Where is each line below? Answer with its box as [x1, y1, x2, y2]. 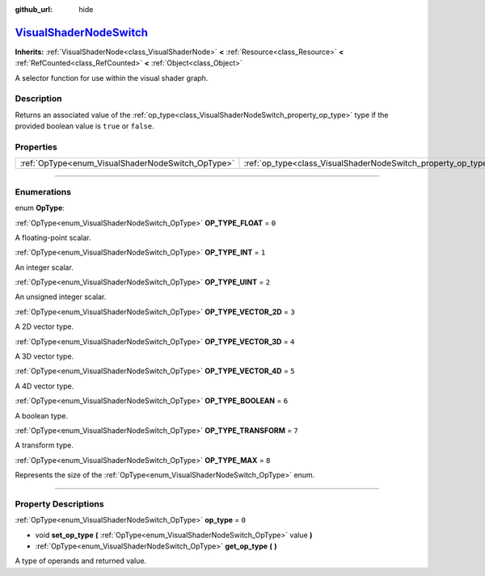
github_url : [15, 5, 53, 14]
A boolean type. [15, 410, 69, 420]
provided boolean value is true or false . [15, 121, 154, 131]
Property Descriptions [15, 498, 104, 509]
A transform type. [15, 440, 74, 450]
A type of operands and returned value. [15, 556, 147, 565]
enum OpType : [15, 203, 65, 213]
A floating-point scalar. [15, 233, 92, 242]
